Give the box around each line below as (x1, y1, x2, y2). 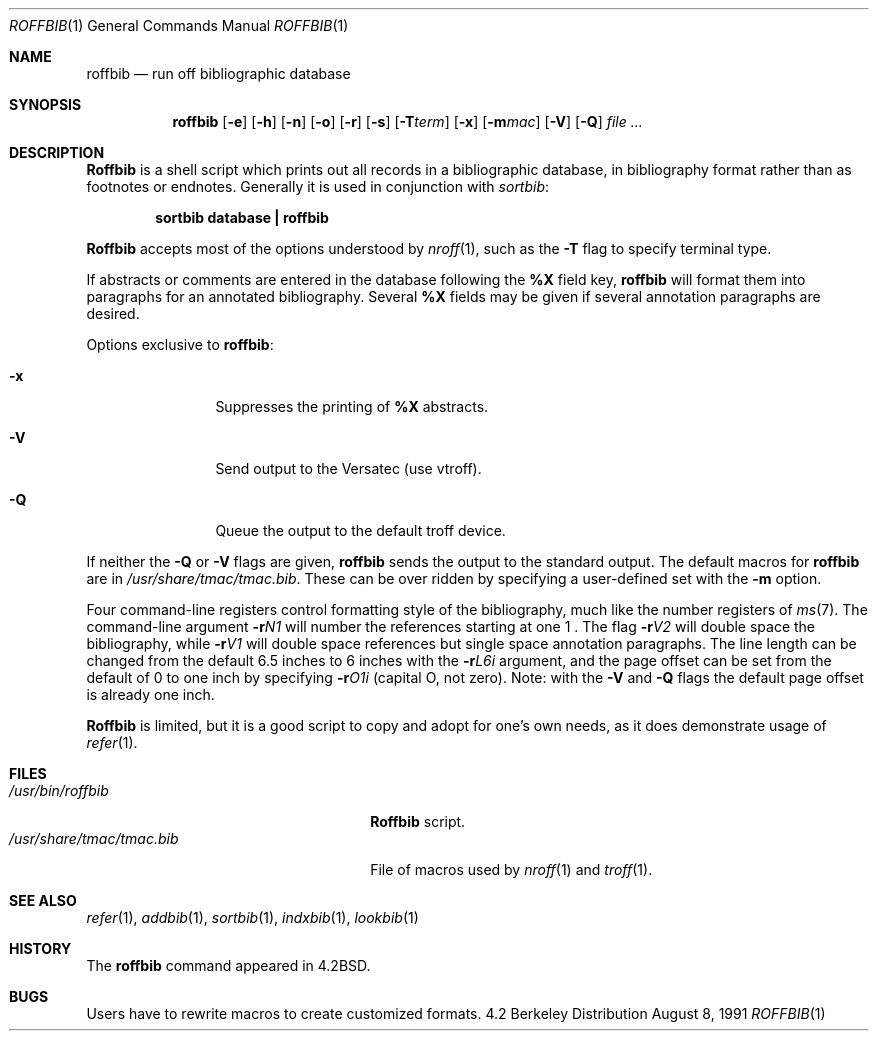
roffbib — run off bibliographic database (86, 65, 351, 82)
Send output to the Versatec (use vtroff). (215, 460, 482, 477)
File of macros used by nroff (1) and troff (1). (370, 861, 653, 878)
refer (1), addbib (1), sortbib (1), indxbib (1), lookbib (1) (86, 909, 419, 926)
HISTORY (9, 940, 72, 957)
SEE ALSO (9, 892, 77, 909)
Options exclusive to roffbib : (86, 336, 274, 353)
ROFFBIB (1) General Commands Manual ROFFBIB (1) (9, 17, 349, 34)
